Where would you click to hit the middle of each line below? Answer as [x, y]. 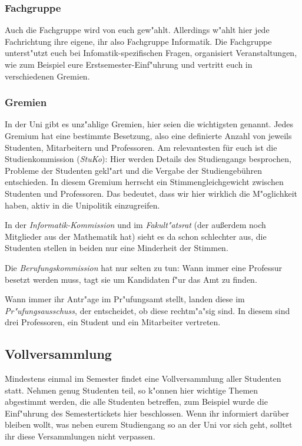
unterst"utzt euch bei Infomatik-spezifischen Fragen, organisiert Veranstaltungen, [151, 53]
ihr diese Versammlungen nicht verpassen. [80, 436]
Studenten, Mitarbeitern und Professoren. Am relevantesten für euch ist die [141, 147]
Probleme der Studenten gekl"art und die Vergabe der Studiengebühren [134, 170]
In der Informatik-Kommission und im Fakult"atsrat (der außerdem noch [135, 225]
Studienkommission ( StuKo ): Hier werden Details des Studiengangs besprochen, [148, 159]
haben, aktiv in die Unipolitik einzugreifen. [82, 205]
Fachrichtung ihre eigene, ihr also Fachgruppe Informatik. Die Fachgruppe [138, 41]
